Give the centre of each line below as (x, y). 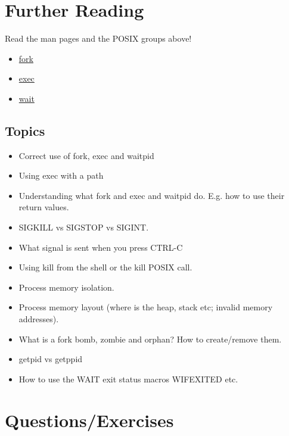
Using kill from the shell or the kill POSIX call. (105, 267)
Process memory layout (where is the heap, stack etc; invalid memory (146, 307)
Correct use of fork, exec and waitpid (86, 155)
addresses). (39, 319)
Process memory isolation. (66, 287)
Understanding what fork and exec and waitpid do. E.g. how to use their (152, 195)
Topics (25, 130)
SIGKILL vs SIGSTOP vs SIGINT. (84, 227)
